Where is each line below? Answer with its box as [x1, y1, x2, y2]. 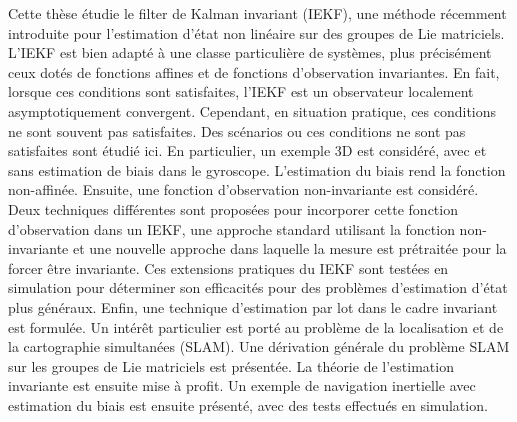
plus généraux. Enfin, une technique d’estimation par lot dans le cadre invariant [8, 296, 498, 317]
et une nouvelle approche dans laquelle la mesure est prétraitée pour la [72, 238, 507, 259]
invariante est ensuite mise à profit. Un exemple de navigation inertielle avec [8, 375, 476, 396]
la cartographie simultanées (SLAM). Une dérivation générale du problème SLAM [8, 336, 510, 357]
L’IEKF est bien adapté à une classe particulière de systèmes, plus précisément [8, 42, 492, 63]
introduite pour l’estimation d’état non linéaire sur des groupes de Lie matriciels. [8, 22, 505, 43]
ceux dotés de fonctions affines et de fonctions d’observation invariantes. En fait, [8, 61, 500, 82]
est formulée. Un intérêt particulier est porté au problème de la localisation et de [8, 316, 504, 337]
